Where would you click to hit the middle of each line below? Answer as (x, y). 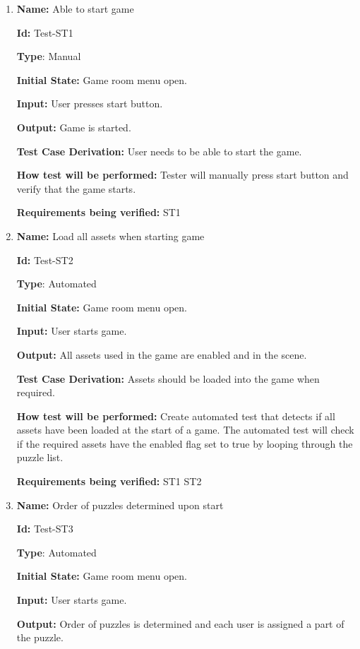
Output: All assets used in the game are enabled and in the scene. (162, 354)
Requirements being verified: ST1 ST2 (109, 481)
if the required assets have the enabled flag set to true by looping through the (185, 443)
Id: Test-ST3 (45, 529)
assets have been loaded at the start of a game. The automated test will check (185, 430)
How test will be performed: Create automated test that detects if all (176, 416)
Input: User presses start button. (90, 103)
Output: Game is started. (74, 127)
